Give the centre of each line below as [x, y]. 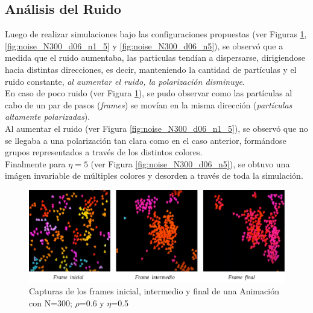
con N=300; [51, 302]
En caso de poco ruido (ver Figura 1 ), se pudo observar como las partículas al [149, 93]
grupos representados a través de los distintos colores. [104, 152]
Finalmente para [35, 163]
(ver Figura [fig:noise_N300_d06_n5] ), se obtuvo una [190, 163]
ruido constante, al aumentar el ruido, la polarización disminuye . [125, 81]
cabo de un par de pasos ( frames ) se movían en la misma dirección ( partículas [149, 104]
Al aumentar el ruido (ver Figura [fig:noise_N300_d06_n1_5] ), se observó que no [156, 128]
